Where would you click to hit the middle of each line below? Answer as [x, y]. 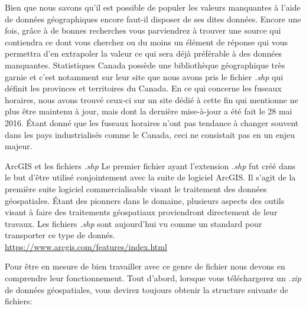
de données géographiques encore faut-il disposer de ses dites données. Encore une [153, 19]
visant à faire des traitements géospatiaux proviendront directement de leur [141, 212]
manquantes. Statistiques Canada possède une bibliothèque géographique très [145, 65]
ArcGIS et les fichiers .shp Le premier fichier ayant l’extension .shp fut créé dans [150, 165]
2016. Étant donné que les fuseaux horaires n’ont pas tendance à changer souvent [152, 122]
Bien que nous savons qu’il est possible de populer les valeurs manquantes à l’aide [153, 7]
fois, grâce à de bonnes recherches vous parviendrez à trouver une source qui [143, 30]
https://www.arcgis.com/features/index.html [86, 246]
